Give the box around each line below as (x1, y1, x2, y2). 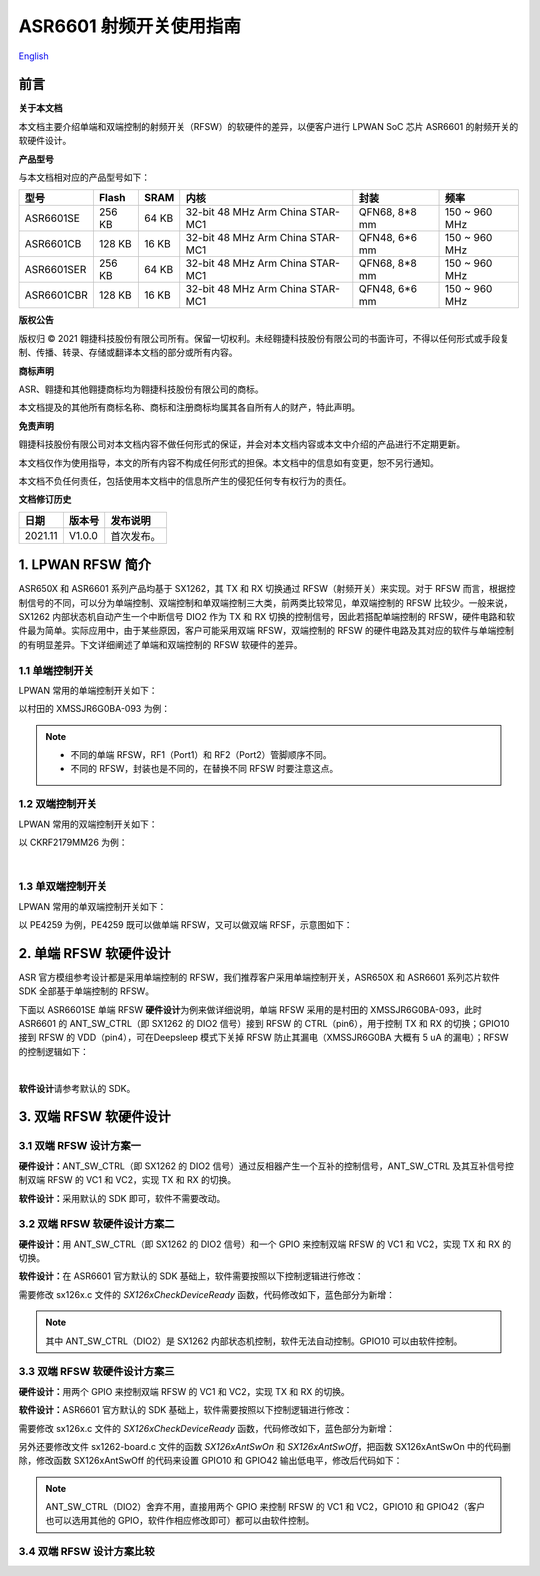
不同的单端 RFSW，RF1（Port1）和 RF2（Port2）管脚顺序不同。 (70, 749, 332, 761)
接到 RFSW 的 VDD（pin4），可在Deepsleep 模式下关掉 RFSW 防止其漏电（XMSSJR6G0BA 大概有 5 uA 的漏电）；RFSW (18, 1031, 509, 1044)
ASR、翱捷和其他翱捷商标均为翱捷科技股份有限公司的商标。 (18, 383, 264, 395)
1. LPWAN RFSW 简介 (18, 556, 152, 574)
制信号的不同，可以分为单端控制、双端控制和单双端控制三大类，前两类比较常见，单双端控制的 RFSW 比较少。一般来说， (18, 596, 513, 609)
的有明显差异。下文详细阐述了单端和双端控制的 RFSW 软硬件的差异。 (18, 638, 303, 650)
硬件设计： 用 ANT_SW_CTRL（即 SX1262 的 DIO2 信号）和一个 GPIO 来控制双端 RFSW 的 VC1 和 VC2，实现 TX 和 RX (18, 1238, 500, 1250)
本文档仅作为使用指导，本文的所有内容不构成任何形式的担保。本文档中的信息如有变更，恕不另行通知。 (18, 456, 439, 469)
